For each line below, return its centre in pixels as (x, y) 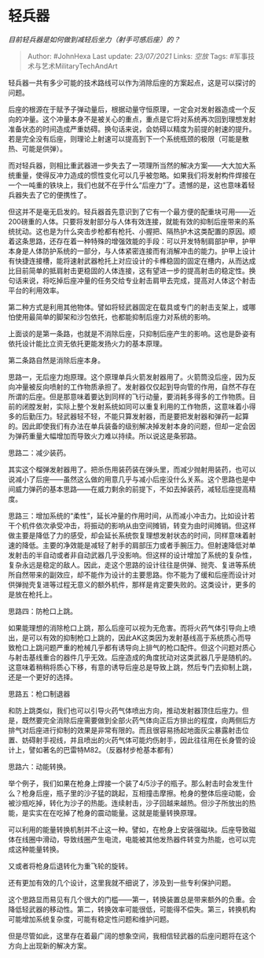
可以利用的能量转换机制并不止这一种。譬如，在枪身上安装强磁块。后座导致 (128, 829)
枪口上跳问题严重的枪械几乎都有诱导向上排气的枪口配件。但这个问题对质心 (135, 647)
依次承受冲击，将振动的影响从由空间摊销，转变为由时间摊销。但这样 (145, 525)
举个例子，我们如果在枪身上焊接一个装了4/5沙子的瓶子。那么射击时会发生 (127, 783)
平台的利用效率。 (36, 290)
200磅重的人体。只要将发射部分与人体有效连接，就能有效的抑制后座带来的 (128, 221)
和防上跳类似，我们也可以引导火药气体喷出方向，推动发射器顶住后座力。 (125, 710)
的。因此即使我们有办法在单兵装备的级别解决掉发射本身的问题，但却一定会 (128, 426)
